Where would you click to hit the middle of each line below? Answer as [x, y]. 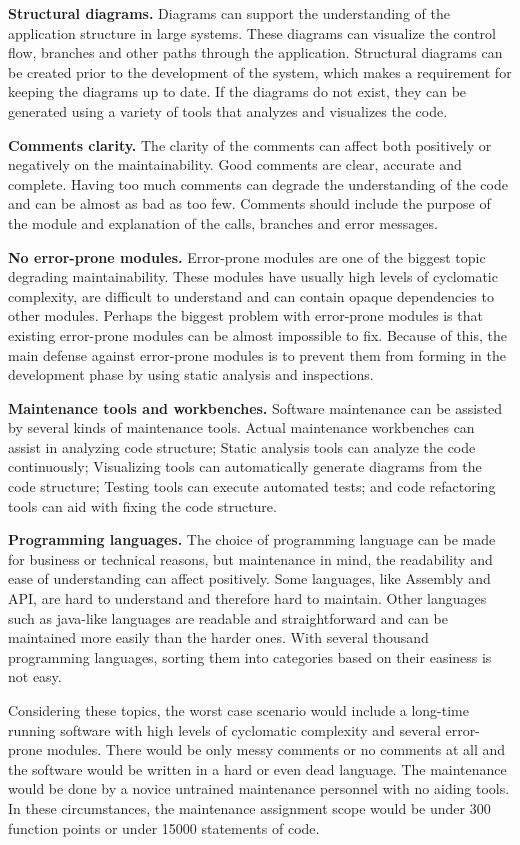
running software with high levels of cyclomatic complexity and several [224, 729]
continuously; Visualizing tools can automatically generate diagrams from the [245, 466]
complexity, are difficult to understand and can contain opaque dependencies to [251, 295]
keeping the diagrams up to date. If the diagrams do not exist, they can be [237, 91]
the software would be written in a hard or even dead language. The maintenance [257, 768]
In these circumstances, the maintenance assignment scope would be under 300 [249, 807]
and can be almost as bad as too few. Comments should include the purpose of [249, 203]
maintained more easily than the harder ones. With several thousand [218, 637]
